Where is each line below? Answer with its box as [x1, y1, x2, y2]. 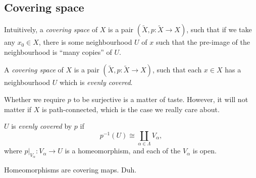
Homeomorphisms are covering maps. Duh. [4, 164, 137, 175]
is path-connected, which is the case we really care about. [42, 104, 220, 114]
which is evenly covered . [59, 77, 133, 87]
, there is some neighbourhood [38, 37, 132, 47]
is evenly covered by [11, 121, 72, 131]
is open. [192, 145, 217, 156]
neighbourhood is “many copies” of [4, 46, 112, 57]
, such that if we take [186, 24, 252, 35]
